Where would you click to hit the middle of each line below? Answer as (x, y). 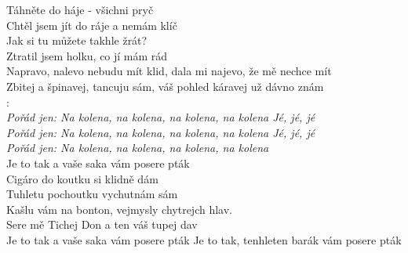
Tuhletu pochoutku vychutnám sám (92, 194)
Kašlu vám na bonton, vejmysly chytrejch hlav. (119, 209)
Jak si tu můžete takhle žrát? (77, 40)
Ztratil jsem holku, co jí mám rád (87, 55)
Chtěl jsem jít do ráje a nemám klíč (92, 25)
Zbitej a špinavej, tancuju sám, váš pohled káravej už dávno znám (165, 86)
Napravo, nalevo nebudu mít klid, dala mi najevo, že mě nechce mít (169, 71)
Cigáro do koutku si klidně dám (82, 178)
